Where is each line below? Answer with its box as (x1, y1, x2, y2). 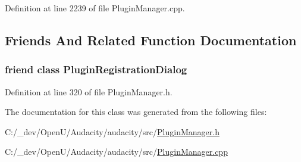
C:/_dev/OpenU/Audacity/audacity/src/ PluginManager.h (5, 125, 220, 138)
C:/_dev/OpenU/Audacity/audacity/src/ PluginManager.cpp (5, 145, 228, 158)
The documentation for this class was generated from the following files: (5, 105, 267, 118)
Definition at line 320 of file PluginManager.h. (5, 85, 173, 98)
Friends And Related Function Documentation (5, 30, 297, 49)
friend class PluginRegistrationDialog (5, 62, 187, 77)
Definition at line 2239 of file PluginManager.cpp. (5, 2, 185, 14)
